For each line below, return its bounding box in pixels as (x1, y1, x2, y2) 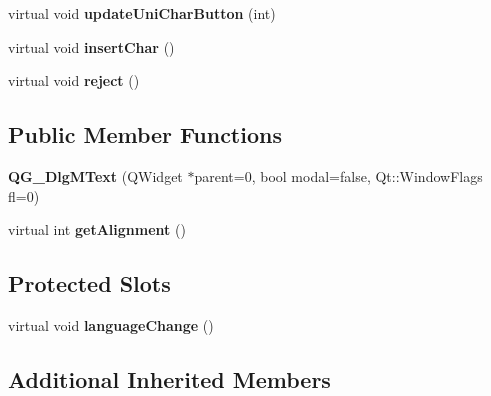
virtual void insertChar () (8, 36, 175, 57)
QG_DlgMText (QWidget (8, 165, 183, 186)
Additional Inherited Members (8, 363, 331, 394)
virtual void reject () (8, 70, 140, 91)
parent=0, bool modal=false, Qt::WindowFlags (194, 165, 483, 186)
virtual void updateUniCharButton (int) (8, 3, 276, 23)
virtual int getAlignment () (8, 219, 186, 240)
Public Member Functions (8, 119, 282, 150)
